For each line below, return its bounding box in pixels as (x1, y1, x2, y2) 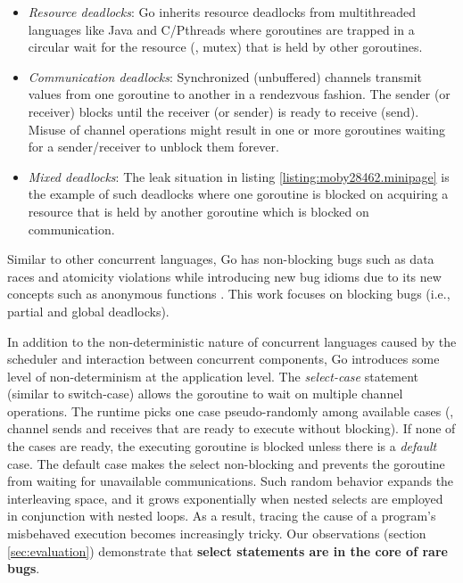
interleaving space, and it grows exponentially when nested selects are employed (7, 489, 443, 507)
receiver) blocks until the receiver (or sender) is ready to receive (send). (28, 102, 419, 120)
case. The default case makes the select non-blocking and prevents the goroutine (7, 454, 445, 472)
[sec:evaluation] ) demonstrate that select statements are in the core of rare (7, 541, 448, 560)
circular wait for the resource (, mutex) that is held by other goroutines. (28, 37, 423, 56)
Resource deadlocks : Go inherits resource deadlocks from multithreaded (28, 3, 417, 21)
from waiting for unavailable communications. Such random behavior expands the (7, 472, 454, 490)
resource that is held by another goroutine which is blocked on (28, 201, 369, 220)
